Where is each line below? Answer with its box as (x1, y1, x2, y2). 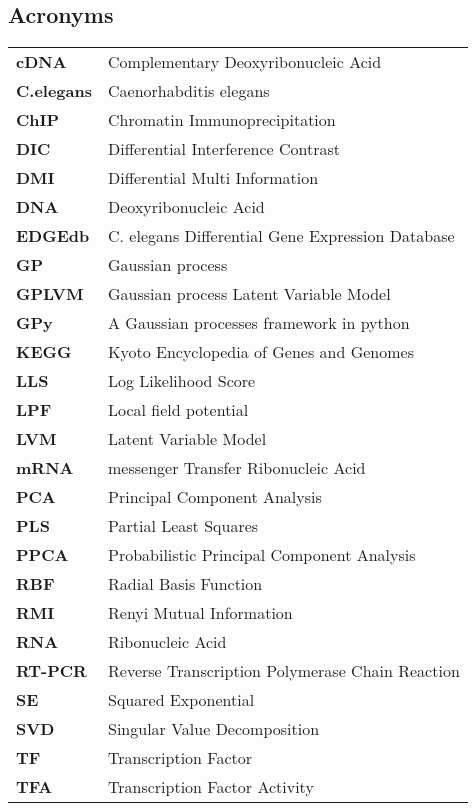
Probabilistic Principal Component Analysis (108, 543, 416, 567)
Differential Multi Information (108, 166, 319, 190)
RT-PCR (16, 659, 87, 683)
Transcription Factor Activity (108, 775, 314, 799)
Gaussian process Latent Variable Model (108, 282, 391, 306)
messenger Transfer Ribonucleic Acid (108, 456, 366, 480)
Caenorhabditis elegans (108, 79, 270, 103)
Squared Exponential (108, 688, 255, 712)
